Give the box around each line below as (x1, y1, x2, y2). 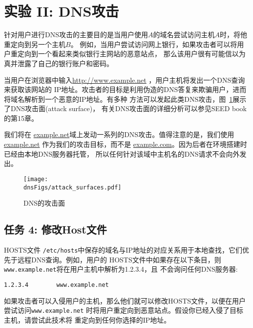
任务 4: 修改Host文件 (4, 222, 107, 237)
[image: (23, 175, 48, 183)
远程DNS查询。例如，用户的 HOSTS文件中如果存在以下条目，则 (17, 254, 221, 264)
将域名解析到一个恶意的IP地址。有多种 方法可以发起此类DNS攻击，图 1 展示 (4, 94, 247, 104)
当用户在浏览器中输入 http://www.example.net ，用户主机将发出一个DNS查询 (4, 74, 245, 85)
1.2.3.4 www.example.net (4, 281, 109, 288)
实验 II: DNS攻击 (4, 1, 119, 21)
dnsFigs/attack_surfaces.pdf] (23, 184, 122, 191)
